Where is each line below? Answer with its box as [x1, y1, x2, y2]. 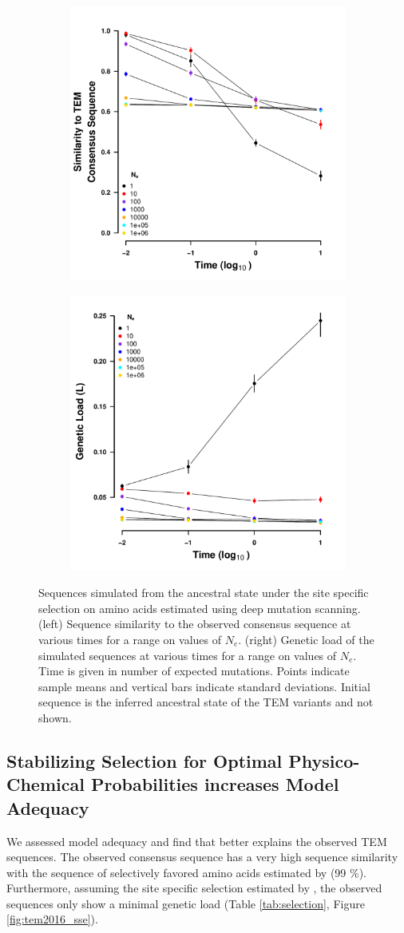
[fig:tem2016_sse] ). [6, 911, 98, 927]
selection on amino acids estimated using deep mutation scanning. [38, 599, 361, 616]
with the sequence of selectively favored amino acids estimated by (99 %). [6, 864, 367, 880]
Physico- [288, 748, 360, 773]
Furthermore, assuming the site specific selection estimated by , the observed [6, 880, 382, 896]
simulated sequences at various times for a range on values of [38, 646, 337, 663]
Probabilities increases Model [90, 772, 339, 797]
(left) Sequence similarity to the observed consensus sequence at [38, 615, 351, 632]
